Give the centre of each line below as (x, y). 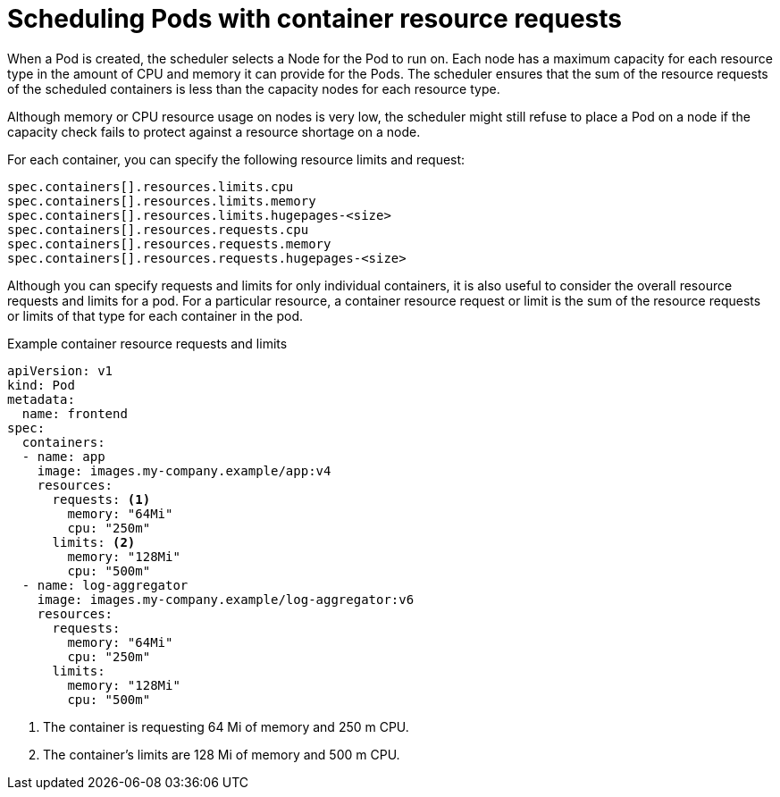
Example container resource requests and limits (147, 343)
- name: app (63, 456)
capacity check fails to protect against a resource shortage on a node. (214, 131)
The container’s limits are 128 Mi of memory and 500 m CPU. (222, 754)
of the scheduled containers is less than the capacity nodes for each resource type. (254, 88)
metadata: (41, 399)
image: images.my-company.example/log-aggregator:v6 (226, 599)
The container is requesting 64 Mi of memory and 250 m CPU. (226, 726)
